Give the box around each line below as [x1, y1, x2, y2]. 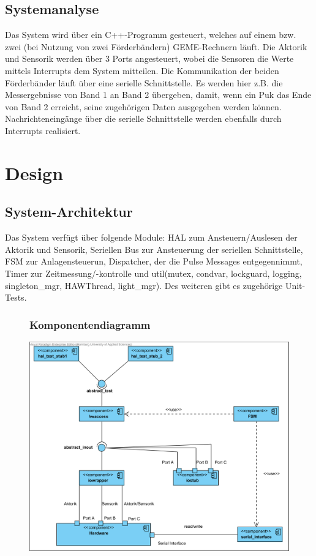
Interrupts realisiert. [5, 124, 81, 137]
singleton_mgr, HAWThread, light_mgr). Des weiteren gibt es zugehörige [5, 279, 283, 291]
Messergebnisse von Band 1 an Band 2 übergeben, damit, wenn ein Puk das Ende [5, 88, 312, 101]
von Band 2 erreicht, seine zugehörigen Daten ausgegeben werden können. [5, 100, 282, 113]
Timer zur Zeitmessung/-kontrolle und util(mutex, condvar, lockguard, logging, [5, 266, 302, 279]
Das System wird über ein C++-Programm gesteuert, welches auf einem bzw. [5, 28, 296, 41]
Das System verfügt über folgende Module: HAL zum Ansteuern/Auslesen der [5, 231, 298, 244]
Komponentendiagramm [29, 317, 151, 332]
